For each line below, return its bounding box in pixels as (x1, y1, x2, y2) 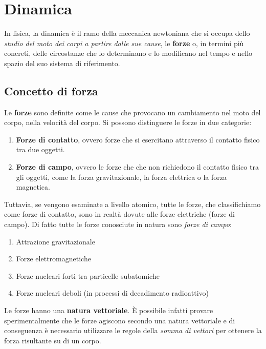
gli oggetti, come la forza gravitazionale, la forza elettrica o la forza (16, 171, 227, 182)
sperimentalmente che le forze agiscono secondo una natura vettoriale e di (4, 315, 235, 325)
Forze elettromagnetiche (16, 253, 91, 264)
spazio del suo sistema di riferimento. (4, 57, 120, 68)
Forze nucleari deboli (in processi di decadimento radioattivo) (16, 288, 209, 298)
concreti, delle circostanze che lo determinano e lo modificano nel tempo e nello (4, 48, 253, 58)
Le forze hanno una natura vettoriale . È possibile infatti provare (4, 305, 213, 316)
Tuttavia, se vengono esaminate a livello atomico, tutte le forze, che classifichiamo (4, 198, 261, 209)
